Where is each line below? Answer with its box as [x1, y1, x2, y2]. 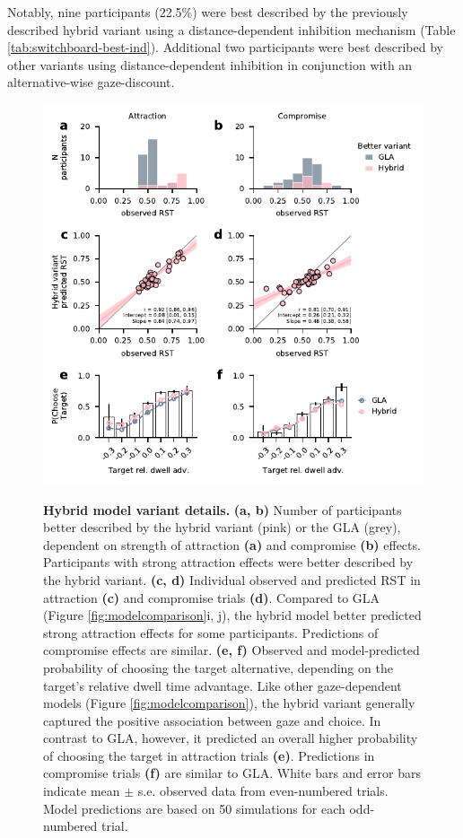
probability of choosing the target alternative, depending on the [43, 658, 393, 677]
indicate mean [43, 781, 120, 800]
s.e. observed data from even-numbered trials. [137, 781, 389, 800]
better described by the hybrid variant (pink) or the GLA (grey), [43, 518, 401, 537]
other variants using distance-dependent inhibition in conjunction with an [7, 55, 413, 74]
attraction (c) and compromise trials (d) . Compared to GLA [43, 588, 380, 607]
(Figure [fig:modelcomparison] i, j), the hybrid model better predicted [43, 606, 422, 624]
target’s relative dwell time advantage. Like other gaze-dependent [43, 676, 402, 694]
